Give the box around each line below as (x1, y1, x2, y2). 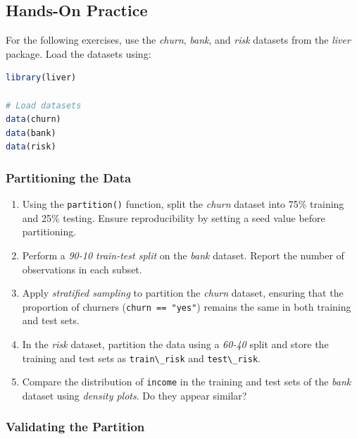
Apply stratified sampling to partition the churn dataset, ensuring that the (22, 285, 344, 300)
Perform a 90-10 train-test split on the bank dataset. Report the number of (22, 248, 344, 263)
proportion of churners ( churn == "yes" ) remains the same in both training (22, 299, 351, 314)
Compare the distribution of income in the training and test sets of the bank (22, 374, 351, 389)
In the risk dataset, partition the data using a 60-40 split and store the (22, 337, 329, 352)
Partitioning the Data (6, 168, 132, 186)
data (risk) (6, 142, 56, 152)
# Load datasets (6, 100, 82, 111)
